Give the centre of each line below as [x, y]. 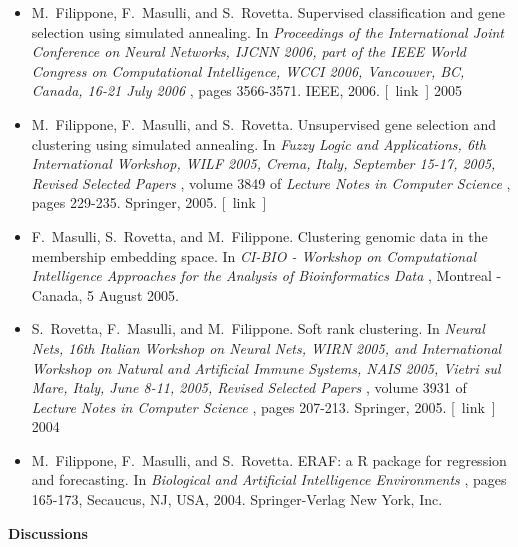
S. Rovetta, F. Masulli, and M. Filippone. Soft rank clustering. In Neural [258, 328]
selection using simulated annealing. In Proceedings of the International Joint [268, 31]
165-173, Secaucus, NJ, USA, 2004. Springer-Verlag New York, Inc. [237, 499]
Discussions [48, 532]
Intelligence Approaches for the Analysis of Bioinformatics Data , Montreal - [266, 275]
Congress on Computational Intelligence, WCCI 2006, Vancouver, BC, [248, 70]
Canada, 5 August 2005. [105, 294]
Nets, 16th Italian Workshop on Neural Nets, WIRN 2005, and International [266, 347]
